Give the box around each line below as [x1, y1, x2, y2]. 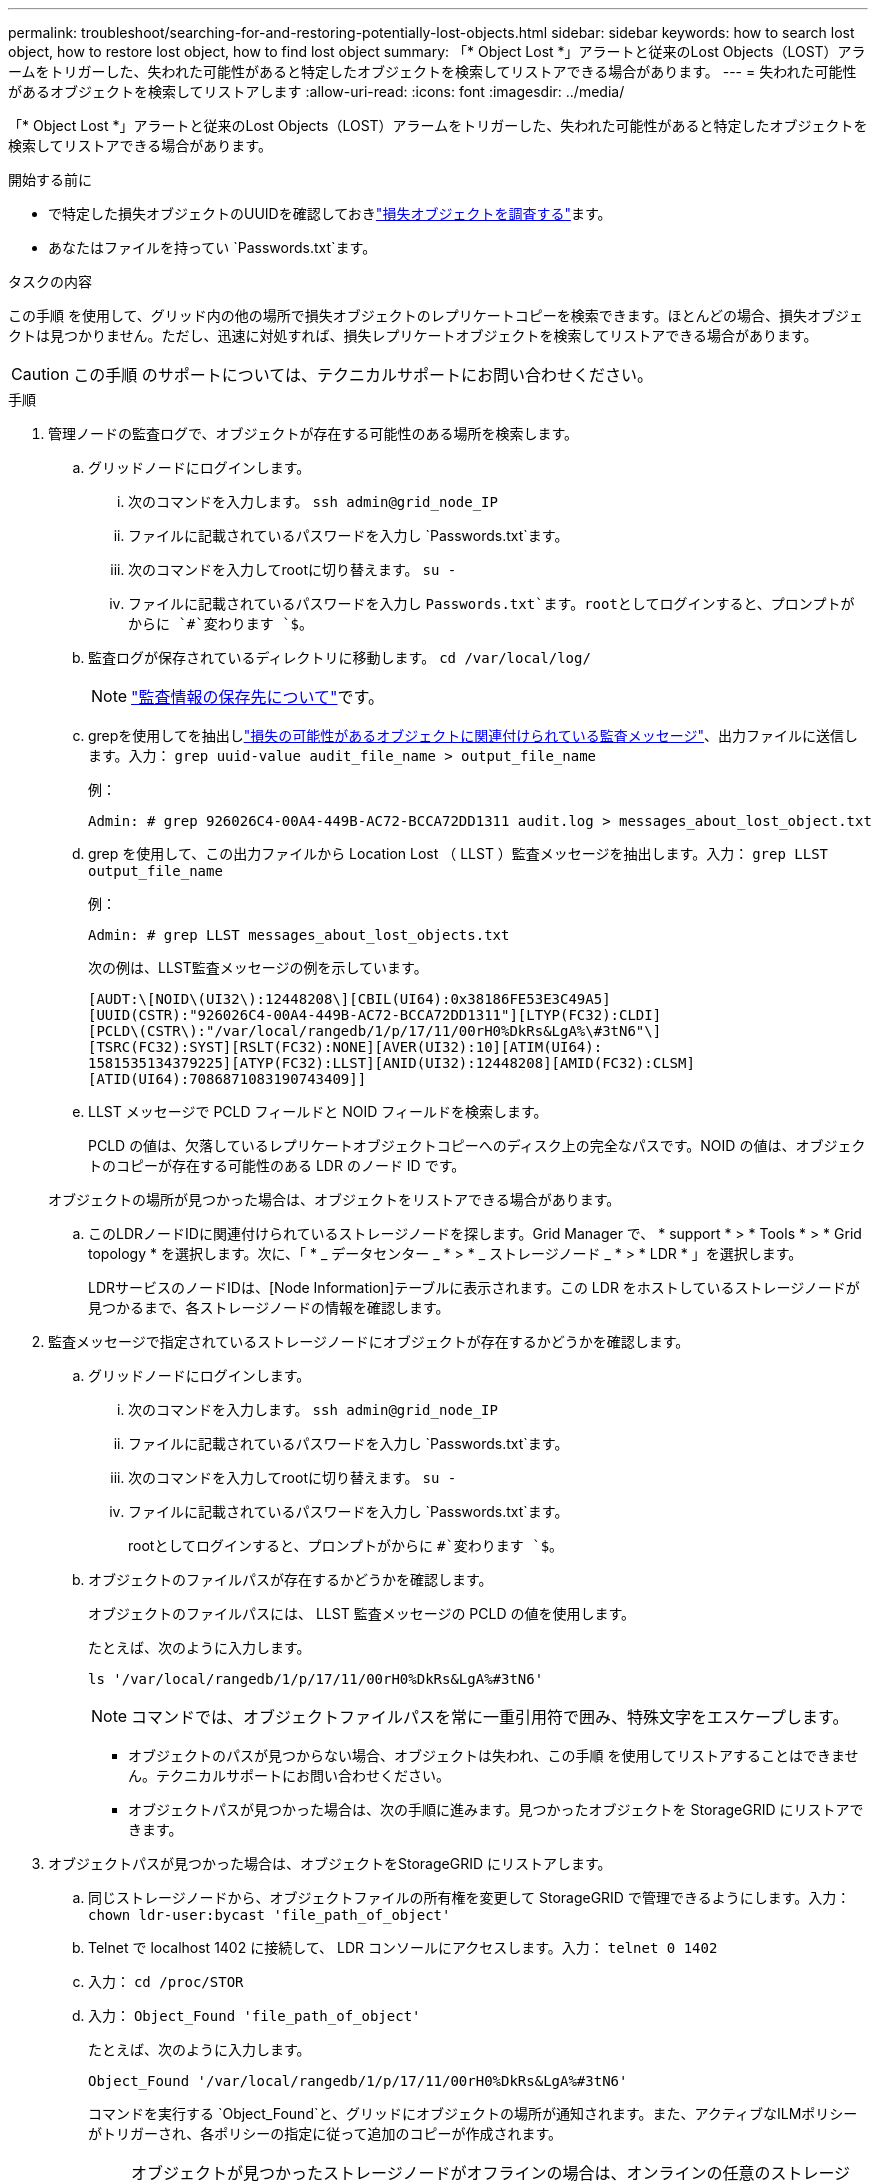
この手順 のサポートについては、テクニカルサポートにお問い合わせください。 [73, 365, 653, 385]
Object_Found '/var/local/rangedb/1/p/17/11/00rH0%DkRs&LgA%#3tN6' [88, 2073, 628, 2089]
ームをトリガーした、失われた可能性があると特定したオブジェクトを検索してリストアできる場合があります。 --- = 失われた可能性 [8, 63, 857, 80]
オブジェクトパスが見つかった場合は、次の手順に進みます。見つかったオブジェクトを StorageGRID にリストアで [128, 1801, 864, 1818]
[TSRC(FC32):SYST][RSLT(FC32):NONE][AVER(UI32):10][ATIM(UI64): [88, 1039, 603, 1055]
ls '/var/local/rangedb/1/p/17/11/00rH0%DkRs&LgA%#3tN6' [88, 1671, 544, 1687]
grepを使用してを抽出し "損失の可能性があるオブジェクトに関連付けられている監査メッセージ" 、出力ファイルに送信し [88, 727, 859, 744]
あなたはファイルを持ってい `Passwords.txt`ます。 [48, 239, 377, 256]
